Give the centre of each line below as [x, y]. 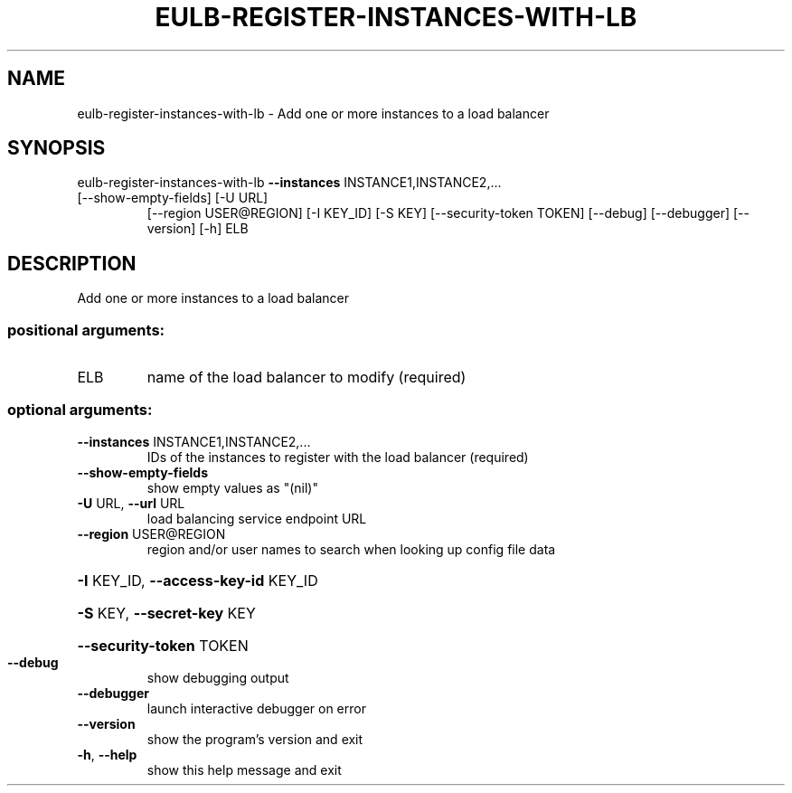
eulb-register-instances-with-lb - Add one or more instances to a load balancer [313, 113]
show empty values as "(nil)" [232, 487]
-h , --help [107, 754]
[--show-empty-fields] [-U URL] [173, 198]
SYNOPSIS [57, 148]
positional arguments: [86, 330]
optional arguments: [80, 410]
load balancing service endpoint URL [257, 518]
